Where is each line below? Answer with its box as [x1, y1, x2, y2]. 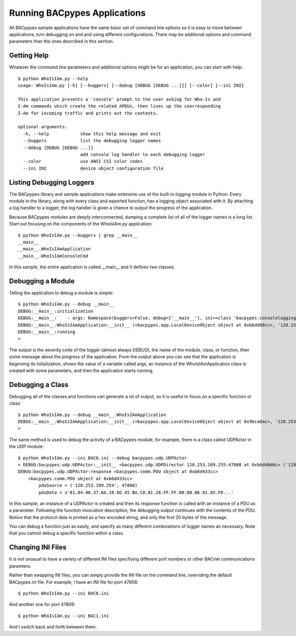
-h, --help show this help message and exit [23, 131, 161, 137]
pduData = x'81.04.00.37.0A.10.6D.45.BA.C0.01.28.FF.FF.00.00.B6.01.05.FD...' [38, 489, 234, 495]
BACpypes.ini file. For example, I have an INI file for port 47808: [9, 579, 139, 585]
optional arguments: [18, 124, 68, 130]
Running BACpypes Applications [9, 7, 146, 18]
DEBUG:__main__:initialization [18, 308, 94, 314]
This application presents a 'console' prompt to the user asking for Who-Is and [18, 96, 221, 102]
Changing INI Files [9, 543, 67, 552]
